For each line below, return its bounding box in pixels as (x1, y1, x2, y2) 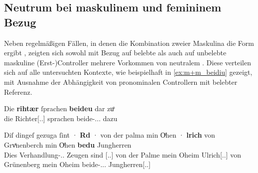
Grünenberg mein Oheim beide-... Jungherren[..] (4, 159, 151, 170)
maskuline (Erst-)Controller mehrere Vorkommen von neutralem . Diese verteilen (4, 57, 251, 67)
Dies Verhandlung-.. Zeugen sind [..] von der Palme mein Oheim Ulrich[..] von (4, 149, 241, 160)
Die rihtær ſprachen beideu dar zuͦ (4, 103, 114, 114)
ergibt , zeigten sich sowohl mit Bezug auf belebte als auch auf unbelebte (4, 47, 227, 58)
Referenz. (4, 86, 32, 97)
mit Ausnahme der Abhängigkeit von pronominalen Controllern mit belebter (4, 76, 238, 87)
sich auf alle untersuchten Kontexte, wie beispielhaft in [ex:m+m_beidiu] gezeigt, (4, 67, 253, 77)
